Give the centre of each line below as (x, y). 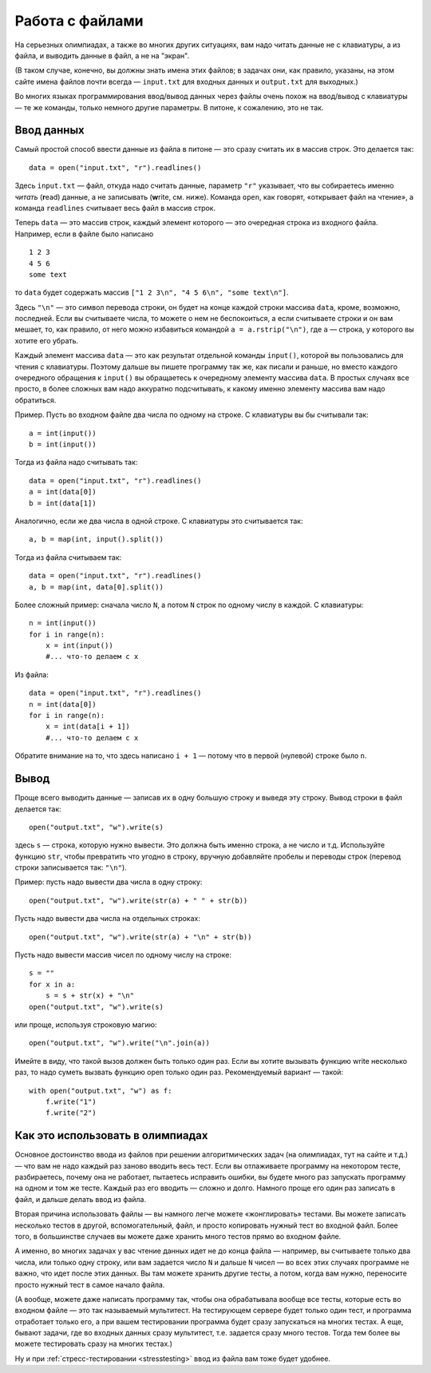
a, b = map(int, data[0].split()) (96, 587)
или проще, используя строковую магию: (86, 1024)
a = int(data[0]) (63, 492)
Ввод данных (50, 131)
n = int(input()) (63, 623)
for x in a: (52, 984)
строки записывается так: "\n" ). (71, 867)
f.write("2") (71, 1113)
